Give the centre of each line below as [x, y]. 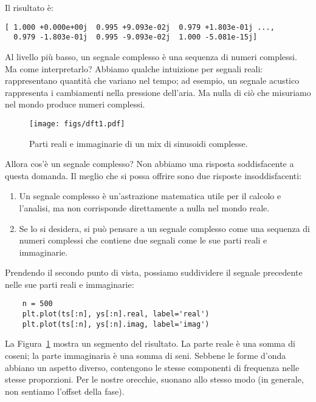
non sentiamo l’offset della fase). [65, 391]
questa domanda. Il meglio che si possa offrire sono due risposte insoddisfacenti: [153, 175]
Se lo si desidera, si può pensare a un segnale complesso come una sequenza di [164, 228]
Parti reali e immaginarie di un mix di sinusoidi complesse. [139, 143]
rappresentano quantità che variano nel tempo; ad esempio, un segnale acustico [152, 80]
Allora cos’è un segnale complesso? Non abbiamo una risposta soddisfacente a [149, 164]
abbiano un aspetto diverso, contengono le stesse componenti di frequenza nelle [152, 367]
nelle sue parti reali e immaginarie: [70, 284]
